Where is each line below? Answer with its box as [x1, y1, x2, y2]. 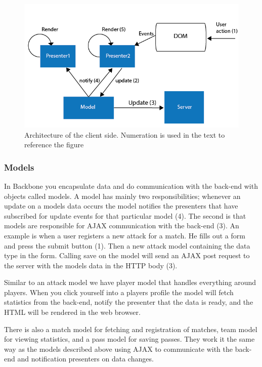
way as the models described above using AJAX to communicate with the [4, 343, 233, 354]
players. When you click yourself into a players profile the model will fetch [4, 287, 234, 297]
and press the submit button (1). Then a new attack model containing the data [4, 240, 250, 251]
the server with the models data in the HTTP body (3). [4, 260, 178, 270]
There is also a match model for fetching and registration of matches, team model [4, 323, 257, 334]
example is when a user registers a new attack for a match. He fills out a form [4, 230, 245, 240]
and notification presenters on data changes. [17, 353, 154, 364]
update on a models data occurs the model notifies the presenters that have [4, 200, 238, 211]
